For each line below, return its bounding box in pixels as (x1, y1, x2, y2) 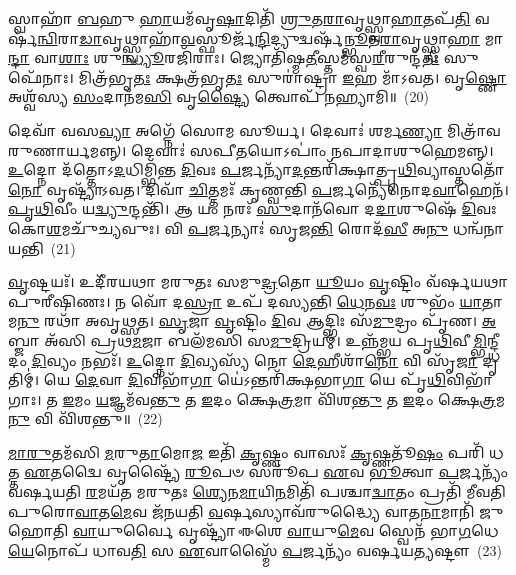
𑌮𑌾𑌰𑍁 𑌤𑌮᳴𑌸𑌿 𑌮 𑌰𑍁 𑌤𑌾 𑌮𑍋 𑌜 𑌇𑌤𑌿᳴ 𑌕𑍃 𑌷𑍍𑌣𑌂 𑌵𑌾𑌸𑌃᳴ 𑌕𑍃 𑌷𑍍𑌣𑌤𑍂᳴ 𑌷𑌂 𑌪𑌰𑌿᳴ (8, 441, 485, 462)
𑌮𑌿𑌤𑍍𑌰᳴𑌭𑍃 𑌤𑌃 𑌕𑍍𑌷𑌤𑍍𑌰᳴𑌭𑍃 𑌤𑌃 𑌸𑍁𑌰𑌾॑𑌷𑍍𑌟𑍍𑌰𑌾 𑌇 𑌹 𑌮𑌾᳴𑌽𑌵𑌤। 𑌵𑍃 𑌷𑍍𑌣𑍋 (78, 66, 507, 87)
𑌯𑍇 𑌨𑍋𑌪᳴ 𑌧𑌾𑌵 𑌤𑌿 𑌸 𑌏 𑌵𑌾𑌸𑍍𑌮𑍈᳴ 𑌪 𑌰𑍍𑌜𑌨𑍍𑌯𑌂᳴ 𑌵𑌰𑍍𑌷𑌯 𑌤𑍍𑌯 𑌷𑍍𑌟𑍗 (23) (8, 539, 502, 560)
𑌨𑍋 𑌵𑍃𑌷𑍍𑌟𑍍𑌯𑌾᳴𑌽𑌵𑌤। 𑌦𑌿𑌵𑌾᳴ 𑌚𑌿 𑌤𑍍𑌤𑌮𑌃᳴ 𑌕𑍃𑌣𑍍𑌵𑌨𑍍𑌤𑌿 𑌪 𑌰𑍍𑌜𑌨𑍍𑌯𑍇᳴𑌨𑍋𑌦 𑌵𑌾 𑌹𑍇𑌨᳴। (8, 178, 509, 199)
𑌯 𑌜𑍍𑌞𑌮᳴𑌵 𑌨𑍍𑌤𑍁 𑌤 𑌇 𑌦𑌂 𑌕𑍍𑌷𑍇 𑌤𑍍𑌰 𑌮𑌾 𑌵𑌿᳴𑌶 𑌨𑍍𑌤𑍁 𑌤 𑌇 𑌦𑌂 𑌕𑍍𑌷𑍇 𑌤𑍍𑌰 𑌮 (95, 388, 506, 409)
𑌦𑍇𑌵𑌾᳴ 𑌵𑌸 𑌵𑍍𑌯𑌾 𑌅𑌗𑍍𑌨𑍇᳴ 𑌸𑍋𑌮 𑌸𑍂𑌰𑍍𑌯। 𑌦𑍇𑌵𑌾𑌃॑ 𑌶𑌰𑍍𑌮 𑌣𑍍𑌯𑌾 (8, 119, 443, 140)
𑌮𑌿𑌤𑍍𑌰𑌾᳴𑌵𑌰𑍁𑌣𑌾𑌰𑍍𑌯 (447, 119, 501, 140)
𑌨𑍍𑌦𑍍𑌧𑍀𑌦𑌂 (486, 329, 499, 350)
